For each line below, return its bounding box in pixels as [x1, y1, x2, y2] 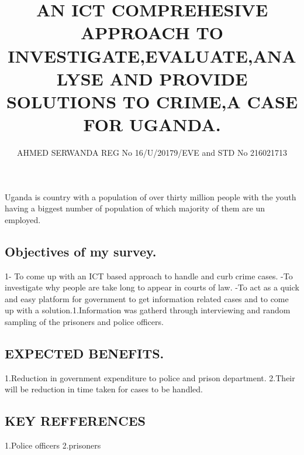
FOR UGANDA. [83, 112, 221, 136]
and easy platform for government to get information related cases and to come [5, 292, 289, 305]
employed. [5, 213, 41, 225]
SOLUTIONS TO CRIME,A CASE [6, 89, 298, 113]
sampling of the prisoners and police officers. [5, 316, 164, 328]
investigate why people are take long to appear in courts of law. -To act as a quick [5, 281, 299, 293]
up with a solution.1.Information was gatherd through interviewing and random [5, 304, 291, 316]
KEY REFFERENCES [5, 412, 146, 430]
